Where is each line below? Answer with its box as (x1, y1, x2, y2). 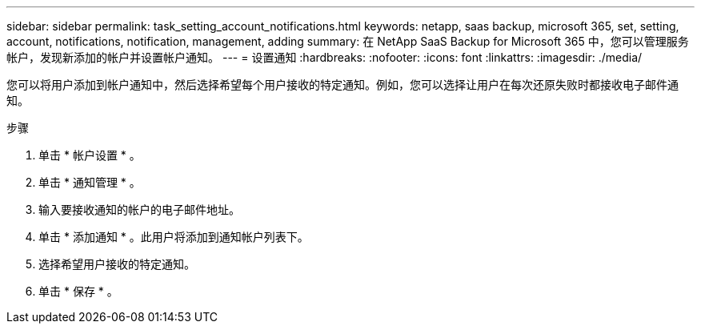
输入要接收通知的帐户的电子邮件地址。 (38, 203, 240, 216)
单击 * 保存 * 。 (38, 284, 118, 298)
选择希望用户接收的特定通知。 (38, 257, 195, 271)
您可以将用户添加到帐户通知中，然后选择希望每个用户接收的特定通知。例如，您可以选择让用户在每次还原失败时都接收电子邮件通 (6, 78, 679, 91)
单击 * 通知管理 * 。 (38, 175, 141, 189)
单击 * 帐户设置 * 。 (38, 148, 141, 162)
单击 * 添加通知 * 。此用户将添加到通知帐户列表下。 (38, 230, 309, 243)
